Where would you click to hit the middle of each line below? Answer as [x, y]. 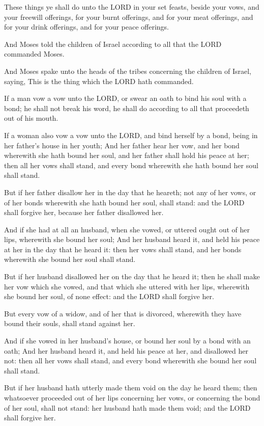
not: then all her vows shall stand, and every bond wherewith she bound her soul [130, 361]
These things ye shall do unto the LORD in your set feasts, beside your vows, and [132, 7]
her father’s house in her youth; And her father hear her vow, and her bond [122, 145]
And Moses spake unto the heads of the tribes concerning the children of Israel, [128, 71]
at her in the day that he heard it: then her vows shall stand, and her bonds [123, 249]
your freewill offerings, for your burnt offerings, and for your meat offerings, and [129, 17]
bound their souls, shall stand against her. [70, 323]
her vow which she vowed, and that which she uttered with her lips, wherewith [127, 286]
